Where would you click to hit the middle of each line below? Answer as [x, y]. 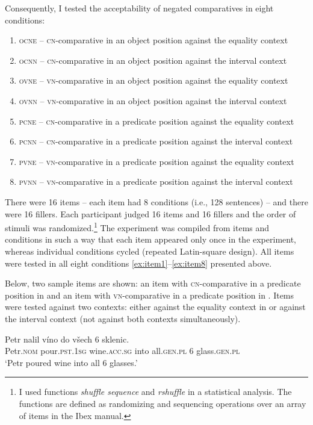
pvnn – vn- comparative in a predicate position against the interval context [156, 181]
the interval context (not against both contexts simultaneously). [123, 318]
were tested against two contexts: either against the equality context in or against [155, 307]
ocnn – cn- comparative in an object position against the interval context [153, 60]
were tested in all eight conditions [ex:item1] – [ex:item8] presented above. [138, 263]
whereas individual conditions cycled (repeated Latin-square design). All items [150, 251]
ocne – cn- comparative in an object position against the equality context [153, 40]
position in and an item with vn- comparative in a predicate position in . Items [150, 295]
